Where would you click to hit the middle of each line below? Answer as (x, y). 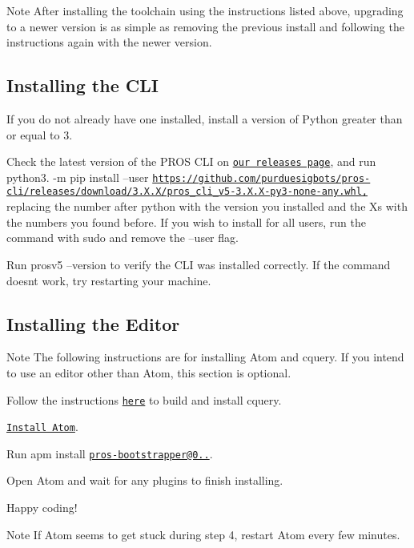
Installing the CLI (82, 85)
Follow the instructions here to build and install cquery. (144, 399)
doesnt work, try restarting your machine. (109, 280)
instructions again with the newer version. (109, 42)
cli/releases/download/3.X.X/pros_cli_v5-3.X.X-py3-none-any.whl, (187, 192)
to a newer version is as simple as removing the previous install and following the (205, 26)
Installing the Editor (93, 323)
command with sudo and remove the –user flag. (123, 238)
